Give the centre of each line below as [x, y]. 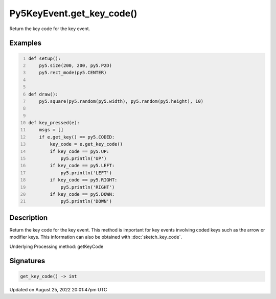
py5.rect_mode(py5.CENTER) [73, 73]
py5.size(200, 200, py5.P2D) [76, 65]
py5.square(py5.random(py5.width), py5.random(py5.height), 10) [121, 101]
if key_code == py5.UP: [79, 151]
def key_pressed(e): [54, 123]
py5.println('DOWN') [86, 201]
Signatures [27, 261]
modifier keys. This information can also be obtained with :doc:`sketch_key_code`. [96, 237]
